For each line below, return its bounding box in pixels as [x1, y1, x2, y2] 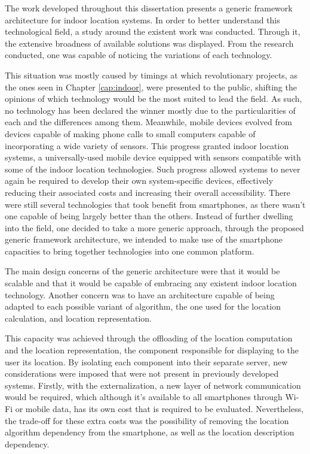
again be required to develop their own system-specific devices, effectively [5, 174, 274, 187]
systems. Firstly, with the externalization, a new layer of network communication [5, 379, 301, 391]
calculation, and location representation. [5, 311, 152, 324]
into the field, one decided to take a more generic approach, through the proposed [5, 221, 304, 234]
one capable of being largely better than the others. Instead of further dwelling [5, 210, 293, 222]
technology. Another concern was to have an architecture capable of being [5, 288, 275, 301]
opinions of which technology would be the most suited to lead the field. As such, [5, 92, 302, 105]
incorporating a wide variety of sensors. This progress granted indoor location [5, 139, 289, 152]
